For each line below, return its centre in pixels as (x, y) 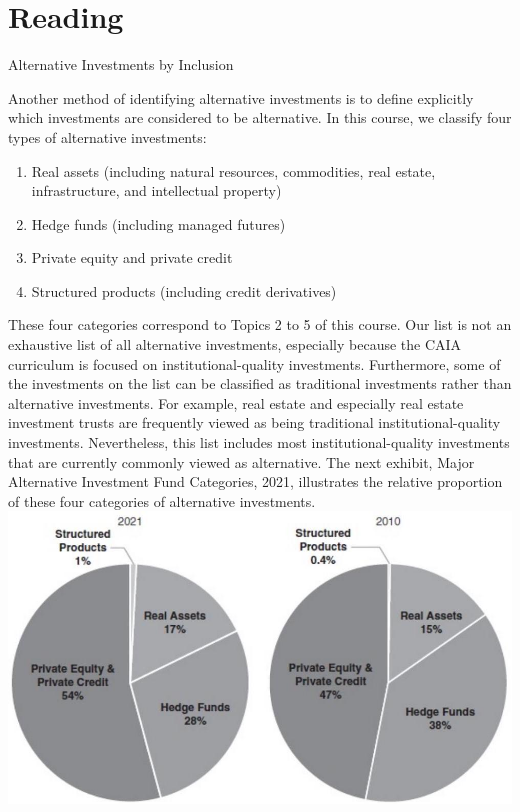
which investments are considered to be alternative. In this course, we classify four (260, 117)
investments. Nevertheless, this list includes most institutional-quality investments (259, 442)
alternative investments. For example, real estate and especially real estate (236, 402)
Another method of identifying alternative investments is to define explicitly (241, 97)
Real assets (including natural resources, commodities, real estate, (233, 170)
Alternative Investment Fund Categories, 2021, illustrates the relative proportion (255, 481)
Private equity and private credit (132, 257)
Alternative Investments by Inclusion (121, 64)
